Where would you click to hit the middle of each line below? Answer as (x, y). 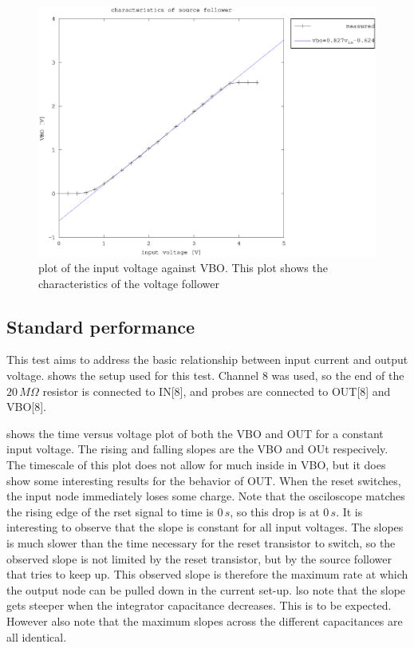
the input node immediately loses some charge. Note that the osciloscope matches (206, 496)
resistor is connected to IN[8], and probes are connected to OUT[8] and (217, 391)
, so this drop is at (275, 511)
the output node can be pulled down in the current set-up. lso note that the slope (206, 589)
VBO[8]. (26, 407)
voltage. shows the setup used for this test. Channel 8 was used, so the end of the (205, 375)
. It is (349, 511)
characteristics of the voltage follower (129, 283)
